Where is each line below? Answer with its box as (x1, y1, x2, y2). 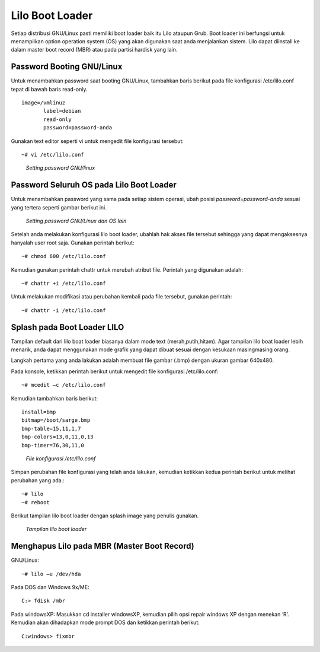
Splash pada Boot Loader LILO (11, 322, 124, 332)
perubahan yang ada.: (11, 476, 65, 484)
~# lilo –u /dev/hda (21, 570, 81, 577)
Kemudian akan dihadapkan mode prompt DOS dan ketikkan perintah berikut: (11, 619, 200, 626)
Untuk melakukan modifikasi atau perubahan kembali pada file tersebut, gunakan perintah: (11, 293, 232, 300)
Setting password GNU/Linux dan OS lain (25, 217, 127, 225)
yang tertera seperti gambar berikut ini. (11, 203, 107, 211)
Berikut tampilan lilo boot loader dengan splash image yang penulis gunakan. (11, 512, 199, 519)
